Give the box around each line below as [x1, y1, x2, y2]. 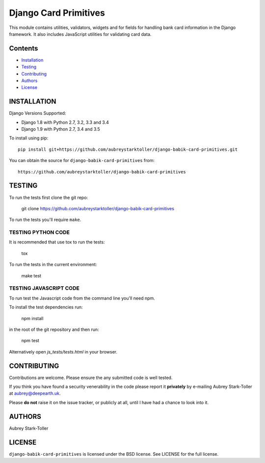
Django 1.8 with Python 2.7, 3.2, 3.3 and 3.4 [21, 119, 109, 125]
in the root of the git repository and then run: [9, 327, 99, 332]
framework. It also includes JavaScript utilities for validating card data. [9, 31, 152, 37]
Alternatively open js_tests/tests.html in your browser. [9, 349, 118, 354]
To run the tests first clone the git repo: [9, 194, 88, 200]
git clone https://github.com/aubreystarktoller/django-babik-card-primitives [21, 205, 174, 211]
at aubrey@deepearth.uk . [9, 390, 61, 396]
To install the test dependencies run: [9, 304, 83, 310]
